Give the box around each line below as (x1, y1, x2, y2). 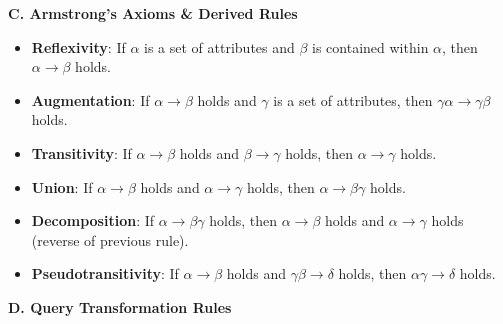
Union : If (31, 176, 93, 197)
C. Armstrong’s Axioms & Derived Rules (8, 3, 298, 23)
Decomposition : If (31, 210, 155, 231)
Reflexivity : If (31, 36, 126, 57)
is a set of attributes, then (273, 89, 433, 110)
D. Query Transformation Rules (8, 296, 232, 317)
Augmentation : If (31, 89, 150, 110)
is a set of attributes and (144, 36, 295, 57)
